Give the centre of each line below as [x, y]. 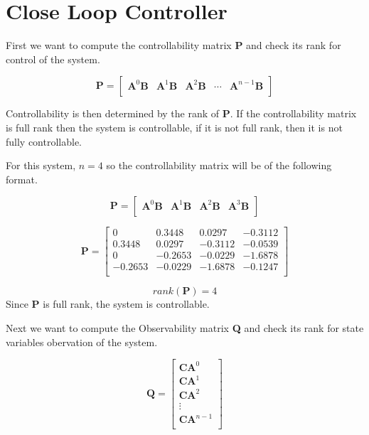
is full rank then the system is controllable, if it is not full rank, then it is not [174, 127]
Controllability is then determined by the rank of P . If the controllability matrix [181, 113]
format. [22, 179]
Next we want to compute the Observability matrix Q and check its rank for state [185, 328]
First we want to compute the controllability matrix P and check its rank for [173, 45]
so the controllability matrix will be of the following [219, 165]
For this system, [41, 165]
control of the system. [53, 59]
